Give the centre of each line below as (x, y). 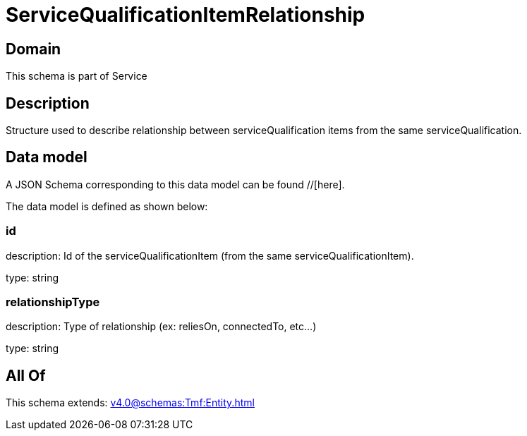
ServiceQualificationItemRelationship (186, 15)
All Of (26, 375)
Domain (34, 49)
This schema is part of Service (77, 76)
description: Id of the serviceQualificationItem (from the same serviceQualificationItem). (210, 255)
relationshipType (53, 302)
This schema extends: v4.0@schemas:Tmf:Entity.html (130, 403)
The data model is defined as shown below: (107, 206)
